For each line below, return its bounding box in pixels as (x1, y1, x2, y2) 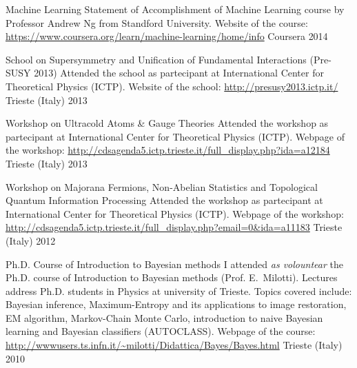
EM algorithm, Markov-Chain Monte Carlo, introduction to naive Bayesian (6, 310, 323, 325)
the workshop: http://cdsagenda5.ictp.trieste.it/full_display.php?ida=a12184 (6, 143, 330, 157)
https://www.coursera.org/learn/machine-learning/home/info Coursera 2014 (6, 29, 328, 43)
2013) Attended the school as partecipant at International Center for (34, 65, 324, 80)
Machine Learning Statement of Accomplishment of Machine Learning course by (6, 2, 345, 16)
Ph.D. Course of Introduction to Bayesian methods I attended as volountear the (6, 256, 343, 271)
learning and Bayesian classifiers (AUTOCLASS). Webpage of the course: (6, 324, 316, 338)
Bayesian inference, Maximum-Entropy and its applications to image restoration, (6, 297, 347, 311)
